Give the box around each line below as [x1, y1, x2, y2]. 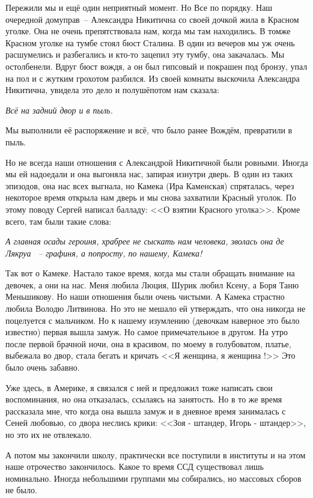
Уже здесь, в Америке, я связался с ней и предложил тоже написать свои [5, 381, 273, 393]
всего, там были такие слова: [5, 214, 112, 227]
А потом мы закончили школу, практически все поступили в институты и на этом [5, 448, 306, 461]
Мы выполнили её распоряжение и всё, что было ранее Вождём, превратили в [5, 124, 293, 136]
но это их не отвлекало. [5, 428, 92, 440]
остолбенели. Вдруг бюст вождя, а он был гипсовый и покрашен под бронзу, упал [5, 59, 308, 72]
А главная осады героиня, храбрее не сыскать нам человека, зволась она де [5, 235, 284, 247]
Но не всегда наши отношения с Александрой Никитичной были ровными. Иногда [5, 156, 308, 168]
